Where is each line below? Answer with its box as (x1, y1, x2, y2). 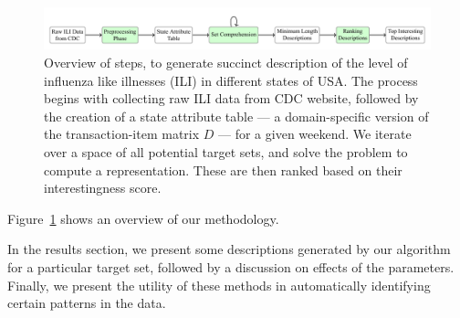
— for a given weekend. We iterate (218, 124, 412, 143)
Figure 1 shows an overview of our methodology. (7, 208, 279, 228)
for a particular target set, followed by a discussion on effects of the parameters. (7, 257, 455, 276)
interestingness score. (44, 178, 162, 197)
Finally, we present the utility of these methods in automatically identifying (7, 275, 431, 294)
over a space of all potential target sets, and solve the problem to (44, 142, 408, 161)
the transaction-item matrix (44, 124, 200, 143)
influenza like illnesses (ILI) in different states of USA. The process (44, 70, 418, 90)
